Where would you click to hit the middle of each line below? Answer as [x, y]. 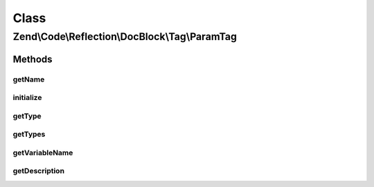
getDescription [39, 171]
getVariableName [43, 152]
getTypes [29, 135]
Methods [33, 59]
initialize [27, 98]
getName [29, 79]
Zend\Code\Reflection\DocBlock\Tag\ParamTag [125, 37]
